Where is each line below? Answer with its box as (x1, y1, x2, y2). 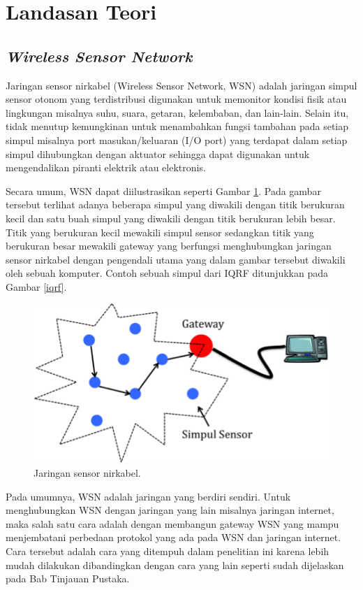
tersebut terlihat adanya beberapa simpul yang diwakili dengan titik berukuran (6, 197, 345, 212)
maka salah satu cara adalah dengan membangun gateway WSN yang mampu (6, 516, 339, 531)
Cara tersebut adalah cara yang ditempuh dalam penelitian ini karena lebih (6, 543, 329, 558)
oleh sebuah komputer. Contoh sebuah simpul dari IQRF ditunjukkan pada (6, 266, 328, 280)
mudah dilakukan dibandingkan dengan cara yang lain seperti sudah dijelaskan (6, 557, 344, 572)
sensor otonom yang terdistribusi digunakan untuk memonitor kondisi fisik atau (6, 92, 347, 106)
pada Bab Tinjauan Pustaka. (6, 571, 130, 586)
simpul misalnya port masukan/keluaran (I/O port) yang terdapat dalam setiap (6, 132, 348, 147)
